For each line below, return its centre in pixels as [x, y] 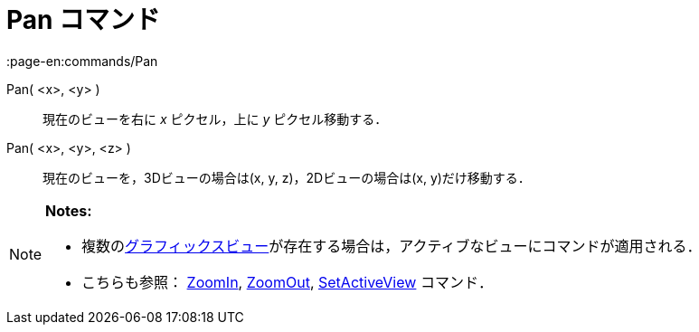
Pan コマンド [84, 20]
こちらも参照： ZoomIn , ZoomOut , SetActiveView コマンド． [287, 282]
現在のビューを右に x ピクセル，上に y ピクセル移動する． [215, 119]
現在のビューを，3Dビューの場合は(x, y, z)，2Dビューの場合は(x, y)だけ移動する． [287, 177]
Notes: [69, 210]
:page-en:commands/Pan [82, 61]
